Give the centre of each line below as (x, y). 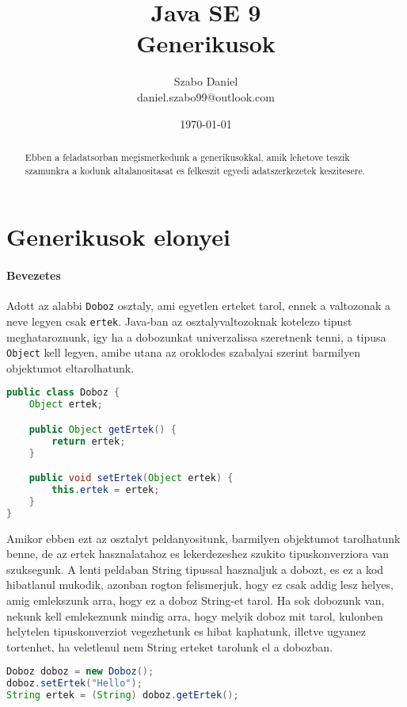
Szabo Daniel (206, 81)
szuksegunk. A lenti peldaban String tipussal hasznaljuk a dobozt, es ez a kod (195, 569)
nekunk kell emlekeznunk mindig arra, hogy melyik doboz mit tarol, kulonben (195, 615)
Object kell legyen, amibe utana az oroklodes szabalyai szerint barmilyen (183, 352)
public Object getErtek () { (103, 429)
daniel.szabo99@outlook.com (206, 96)
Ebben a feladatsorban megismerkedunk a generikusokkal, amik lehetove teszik (187, 157)
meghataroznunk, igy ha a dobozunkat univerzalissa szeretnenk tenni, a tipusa (196, 336)
